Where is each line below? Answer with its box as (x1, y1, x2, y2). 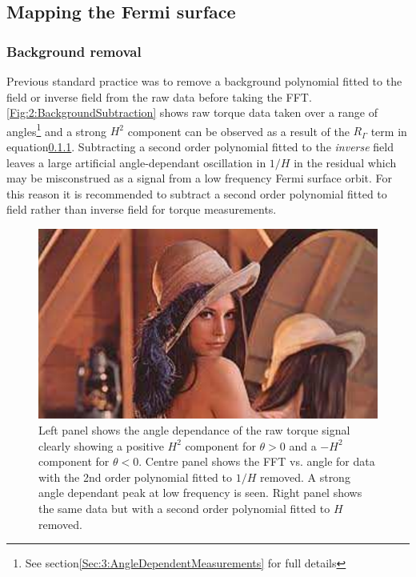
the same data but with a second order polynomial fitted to (38, 500, 330, 516)
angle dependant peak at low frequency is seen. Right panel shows (38, 484, 362, 501)
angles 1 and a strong (6, 120, 107, 139)
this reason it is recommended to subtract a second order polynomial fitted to (6, 185, 387, 202)
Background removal (6, 41, 142, 61)
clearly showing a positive (38, 437, 164, 454)
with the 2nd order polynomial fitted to (38, 468, 233, 485)
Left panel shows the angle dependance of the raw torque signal (38, 422, 350, 439)
